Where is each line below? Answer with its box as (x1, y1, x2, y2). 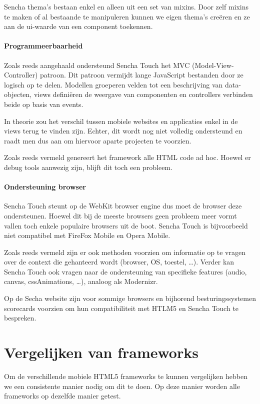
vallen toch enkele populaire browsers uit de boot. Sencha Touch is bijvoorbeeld (4, 220, 248, 230)
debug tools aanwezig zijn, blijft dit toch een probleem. (4, 161, 172, 172)
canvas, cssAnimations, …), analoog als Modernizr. (4, 276, 158, 286)
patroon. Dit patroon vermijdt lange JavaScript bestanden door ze (40, 69, 243, 80)
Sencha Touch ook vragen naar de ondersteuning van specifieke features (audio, (4, 266, 247, 276)
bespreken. (4, 312, 36, 323)
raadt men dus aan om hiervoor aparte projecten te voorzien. (4, 135, 191, 145)
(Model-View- (191, 59, 234, 70)
